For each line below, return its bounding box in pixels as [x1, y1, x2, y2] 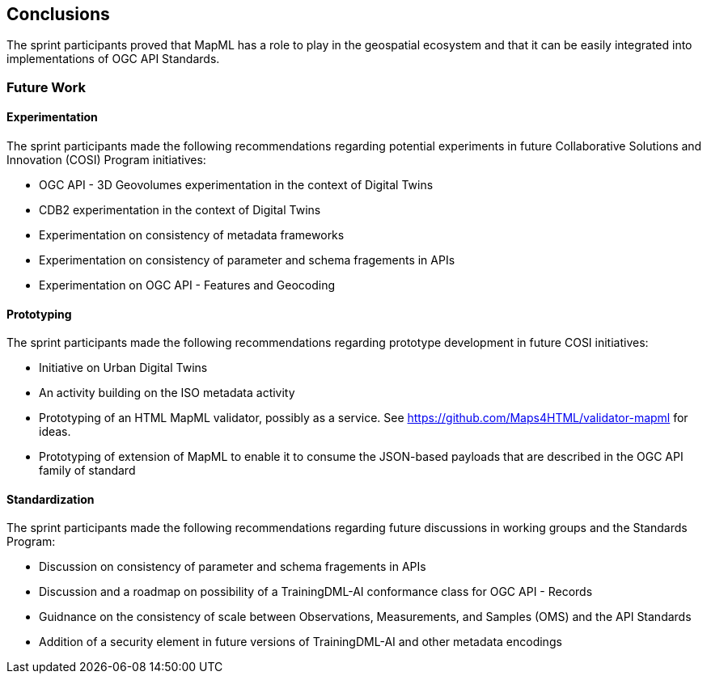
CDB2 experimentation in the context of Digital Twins [39, 203, 321, 218]
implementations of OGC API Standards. [6, 52, 220, 66]
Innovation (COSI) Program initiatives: [6, 153, 206, 167]
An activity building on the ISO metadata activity [39, 386, 295, 400]
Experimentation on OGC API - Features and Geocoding [39, 278, 336, 293]
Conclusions [6, 4, 110, 24]
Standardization [6, 492, 95, 506]
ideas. [39, 424, 71, 439]
